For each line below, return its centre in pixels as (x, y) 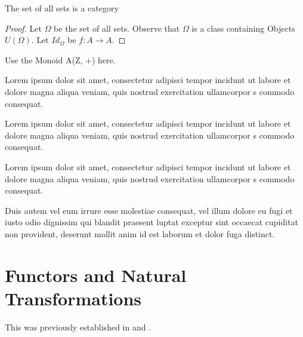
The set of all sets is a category (62, 8)
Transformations (73, 298)
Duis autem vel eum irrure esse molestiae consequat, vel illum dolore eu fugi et (149, 210)
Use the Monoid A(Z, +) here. (60, 59)
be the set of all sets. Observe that (117, 28)
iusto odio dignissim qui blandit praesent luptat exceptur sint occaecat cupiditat (152, 222)
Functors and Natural (96, 275)
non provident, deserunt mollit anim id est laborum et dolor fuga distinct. (140, 233)
